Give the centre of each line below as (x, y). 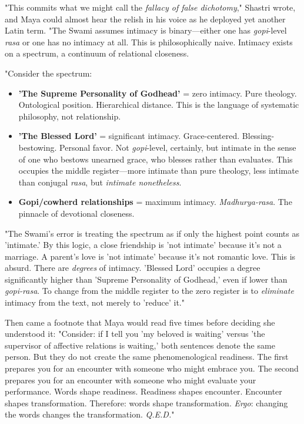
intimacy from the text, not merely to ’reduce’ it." (95, 302)
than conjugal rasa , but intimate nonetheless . (100, 182)
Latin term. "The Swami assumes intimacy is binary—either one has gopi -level (146, 30)
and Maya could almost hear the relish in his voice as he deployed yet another (145, 19)
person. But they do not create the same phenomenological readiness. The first (147, 357)
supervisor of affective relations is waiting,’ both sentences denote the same (140, 345)
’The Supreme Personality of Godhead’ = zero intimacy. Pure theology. (158, 93)
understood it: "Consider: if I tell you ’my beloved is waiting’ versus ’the (135, 334)
